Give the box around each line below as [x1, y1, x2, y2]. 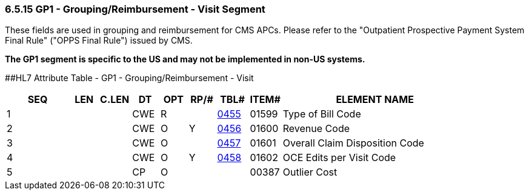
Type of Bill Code [282, 108, 361, 121]
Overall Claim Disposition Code [282, 137, 424, 150]
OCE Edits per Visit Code [282, 151, 396, 164]
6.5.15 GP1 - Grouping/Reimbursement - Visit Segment [5, 3, 265, 15]
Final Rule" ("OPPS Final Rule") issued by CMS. [5, 35, 193, 46]
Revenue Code [282, 122, 350, 135]
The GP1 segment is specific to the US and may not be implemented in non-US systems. [5, 54, 365, 65]
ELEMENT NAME [336, 93, 414, 106]
